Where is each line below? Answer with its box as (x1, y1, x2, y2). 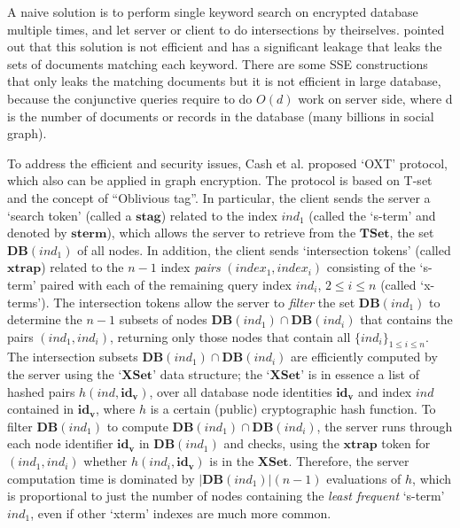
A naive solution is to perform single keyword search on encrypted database (7, 3, 418, 20)
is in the (209, 452, 254, 470)
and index (357, 382, 412, 400)
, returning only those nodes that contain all (109, 327, 351, 346)
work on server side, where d (298, 89, 453, 107)
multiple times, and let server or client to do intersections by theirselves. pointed (7, 19, 445, 38)
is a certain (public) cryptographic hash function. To (150, 400, 436, 418)
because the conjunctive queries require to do (7, 89, 253, 107)
